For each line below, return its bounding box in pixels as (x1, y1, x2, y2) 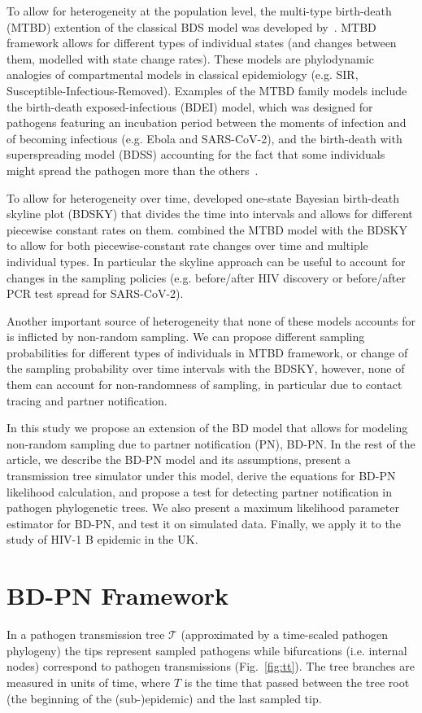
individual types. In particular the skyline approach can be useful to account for (7, 252, 406, 269)
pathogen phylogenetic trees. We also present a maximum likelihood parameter (7, 499, 399, 516)
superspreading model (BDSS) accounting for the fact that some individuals (7, 146, 385, 163)
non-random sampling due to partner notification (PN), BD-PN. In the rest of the (7, 435, 415, 452)
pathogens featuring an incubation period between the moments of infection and (7, 114, 407, 131)
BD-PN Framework (7, 579, 229, 612)
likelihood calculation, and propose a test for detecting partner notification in (7, 483, 393, 500)
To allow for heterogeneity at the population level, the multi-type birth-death (7, 2, 392, 19)
